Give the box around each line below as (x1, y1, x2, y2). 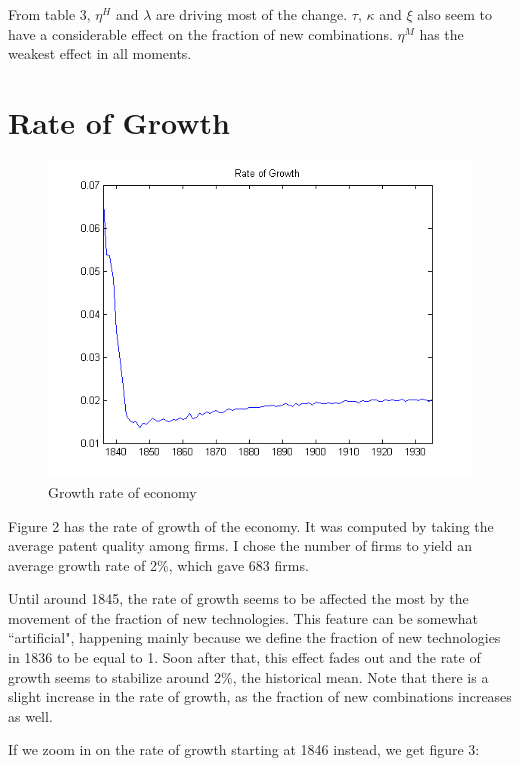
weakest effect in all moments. (8, 43, 192, 64)
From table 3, (8, 4, 91, 24)
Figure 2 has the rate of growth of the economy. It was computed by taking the (8, 515, 494, 536)
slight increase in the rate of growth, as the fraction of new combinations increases (8, 686, 512, 707)
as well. (8, 705, 53, 726)
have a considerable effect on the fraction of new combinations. (8, 23, 393, 44)
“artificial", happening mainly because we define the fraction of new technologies (8, 627, 501, 648)
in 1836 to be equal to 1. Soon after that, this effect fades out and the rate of (8, 647, 481, 668)
